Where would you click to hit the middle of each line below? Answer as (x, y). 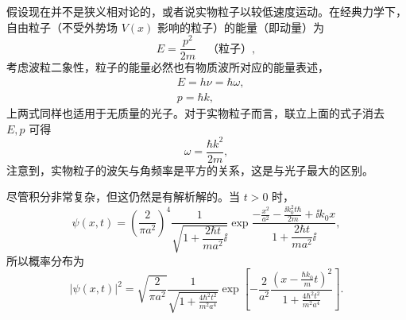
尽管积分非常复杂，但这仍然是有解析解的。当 (123, 197)
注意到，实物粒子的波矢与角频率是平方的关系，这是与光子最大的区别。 (190, 170)
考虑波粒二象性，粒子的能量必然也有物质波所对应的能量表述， (168, 67)
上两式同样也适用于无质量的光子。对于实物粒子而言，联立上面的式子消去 (195, 112)
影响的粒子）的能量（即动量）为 (240, 27)
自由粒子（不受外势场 (62, 27)
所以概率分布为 (45, 260)
